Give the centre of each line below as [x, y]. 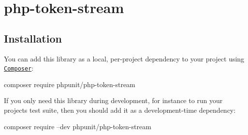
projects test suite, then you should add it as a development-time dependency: [120, 110]
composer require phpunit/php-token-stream [70, 84]
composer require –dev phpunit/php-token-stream [78, 126]
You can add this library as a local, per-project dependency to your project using [124, 58]
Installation [33, 38]
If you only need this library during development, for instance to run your [113, 100]
